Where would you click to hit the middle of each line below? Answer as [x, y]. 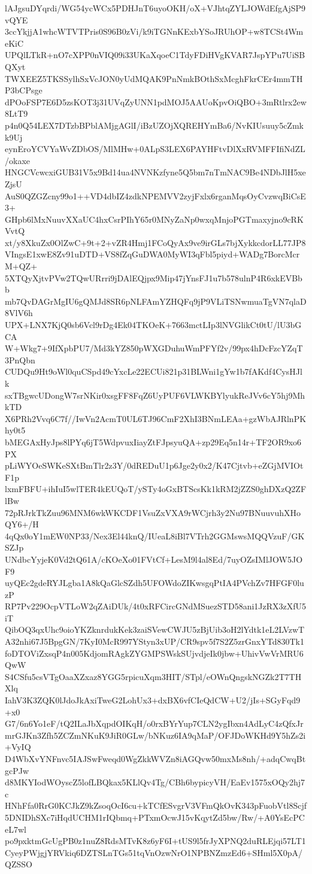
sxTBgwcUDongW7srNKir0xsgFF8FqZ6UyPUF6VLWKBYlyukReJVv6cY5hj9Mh [155, 395]
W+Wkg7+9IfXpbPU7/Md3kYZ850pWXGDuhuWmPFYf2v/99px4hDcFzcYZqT [154, 348]
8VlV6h [19, 313]
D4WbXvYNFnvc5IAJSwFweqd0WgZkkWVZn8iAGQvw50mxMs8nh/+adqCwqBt [155, 758]
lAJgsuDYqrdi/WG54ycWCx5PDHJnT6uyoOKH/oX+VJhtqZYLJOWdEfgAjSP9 [155, 8]
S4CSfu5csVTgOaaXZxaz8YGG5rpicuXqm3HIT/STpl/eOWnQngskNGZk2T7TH [153, 676]
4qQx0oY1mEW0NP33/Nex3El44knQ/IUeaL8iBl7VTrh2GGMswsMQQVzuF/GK [155, 535]
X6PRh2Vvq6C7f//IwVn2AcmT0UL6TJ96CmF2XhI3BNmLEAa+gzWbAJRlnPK [156, 418]
